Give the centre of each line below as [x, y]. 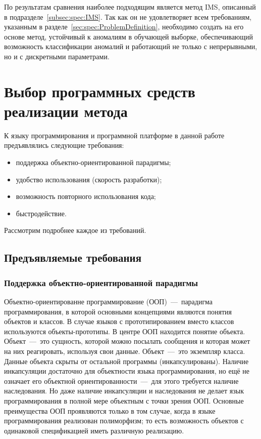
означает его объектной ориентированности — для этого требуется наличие [121, 381]
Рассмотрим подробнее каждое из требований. [75, 230]
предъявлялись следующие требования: [64, 145]
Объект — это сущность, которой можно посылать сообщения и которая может [127, 341]
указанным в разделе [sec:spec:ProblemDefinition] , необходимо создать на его [124, 27]
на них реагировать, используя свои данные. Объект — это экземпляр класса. [125, 351]
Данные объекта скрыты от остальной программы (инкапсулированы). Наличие [126, 361]
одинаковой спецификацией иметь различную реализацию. [94, 430]
